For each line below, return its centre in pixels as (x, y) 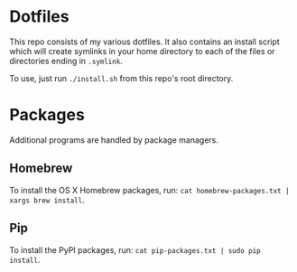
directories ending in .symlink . (66, 61)
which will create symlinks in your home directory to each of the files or (142, 51)
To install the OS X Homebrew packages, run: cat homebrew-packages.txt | (150, 190)
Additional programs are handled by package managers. (114, 140)
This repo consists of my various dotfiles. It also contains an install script (144, 42)
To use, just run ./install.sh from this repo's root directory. (121, 78)
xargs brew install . (47, 200)
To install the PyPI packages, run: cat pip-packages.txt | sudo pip (135, 249)
